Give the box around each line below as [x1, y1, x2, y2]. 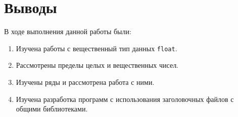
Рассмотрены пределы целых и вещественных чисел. [16, 60, 179, 70]
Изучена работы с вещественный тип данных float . [16, 43, 177, 53]
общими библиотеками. [16, 103, 88, 114]
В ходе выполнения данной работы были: [4, 26, 131, 37]
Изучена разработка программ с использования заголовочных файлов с [16, 93, 234, 104]
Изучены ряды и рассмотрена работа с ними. [16, 76, 155, 87]
